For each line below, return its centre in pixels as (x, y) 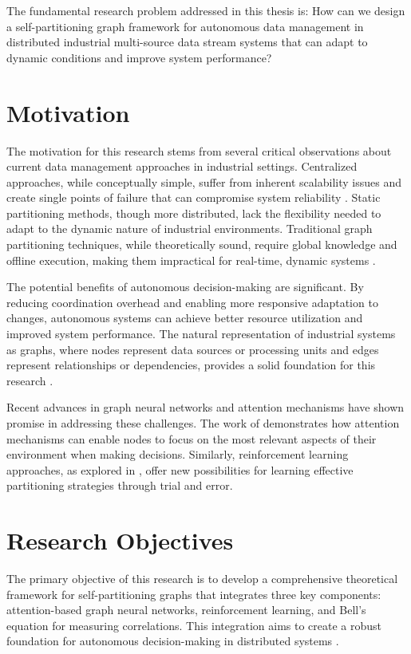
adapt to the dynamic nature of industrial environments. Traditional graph (190, 229)
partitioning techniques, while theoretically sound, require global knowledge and (202, 244)
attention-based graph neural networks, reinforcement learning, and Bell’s (186, 610)
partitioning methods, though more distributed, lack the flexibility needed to (194, 213)
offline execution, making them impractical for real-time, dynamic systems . (191, 260)
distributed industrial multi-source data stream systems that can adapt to (187, 42)
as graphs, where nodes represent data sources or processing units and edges (193, 349)
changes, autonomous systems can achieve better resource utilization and (185, 318)
